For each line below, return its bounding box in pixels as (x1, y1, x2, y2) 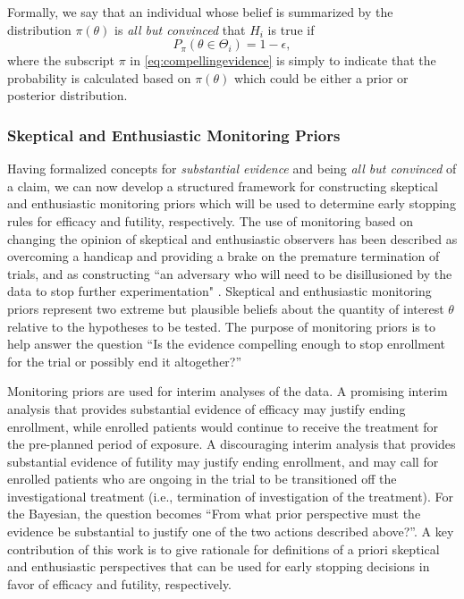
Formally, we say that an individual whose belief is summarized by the (7, 3, 393, 21)
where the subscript (7, 51, 115, 70)
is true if (267, 20, 315, 38)
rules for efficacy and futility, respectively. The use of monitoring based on (7, 211, 413, 230)
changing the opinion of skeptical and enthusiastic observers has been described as (7, 229, 458, 248)
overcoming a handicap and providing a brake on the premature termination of (7, 247, 440, 266)
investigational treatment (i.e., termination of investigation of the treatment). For (7, 486, 454, 505)
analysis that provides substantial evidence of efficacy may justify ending (7, 399, 406, 418)
